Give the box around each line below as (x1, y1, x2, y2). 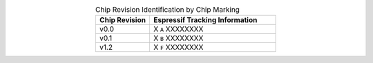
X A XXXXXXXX (153, 24, 204, 34)
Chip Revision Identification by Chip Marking (95, 5, 240, 15)
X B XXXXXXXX (153, 33, 204, 43)
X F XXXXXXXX (153, 42, 204, 52)
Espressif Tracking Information (153, 15, 258, 25)
